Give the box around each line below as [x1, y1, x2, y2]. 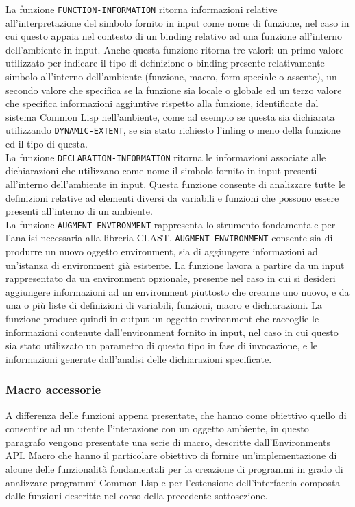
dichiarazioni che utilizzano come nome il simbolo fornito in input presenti [5, 163, 317, 178]
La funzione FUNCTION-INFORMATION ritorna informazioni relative [5, 2, 278, 16]
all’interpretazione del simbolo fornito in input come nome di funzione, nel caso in [5, 15, 350, 30]
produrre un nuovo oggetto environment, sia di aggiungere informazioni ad [5, 244, 318, 258]
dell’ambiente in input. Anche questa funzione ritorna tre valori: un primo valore [5, 42, 344, 56]
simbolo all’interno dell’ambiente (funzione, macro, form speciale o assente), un [5, 69, 337, 84]
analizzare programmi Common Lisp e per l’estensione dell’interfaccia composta [5, 475, 341, 489]
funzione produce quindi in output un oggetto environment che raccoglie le [5, 311, 319, 325]
